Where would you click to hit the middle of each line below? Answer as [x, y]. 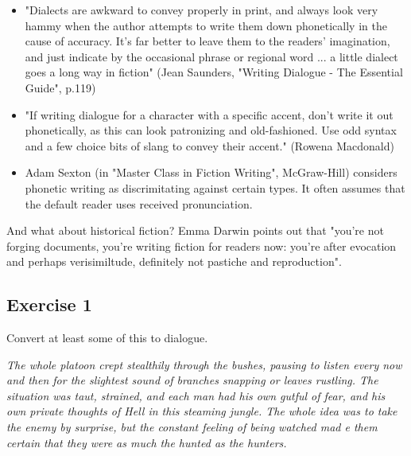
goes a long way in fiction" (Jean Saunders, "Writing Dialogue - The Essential [214, 72]
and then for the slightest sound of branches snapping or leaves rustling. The [192, 380]
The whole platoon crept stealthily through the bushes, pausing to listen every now [204, 364]
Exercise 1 [49, 304]
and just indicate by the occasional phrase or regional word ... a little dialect [211, 56]
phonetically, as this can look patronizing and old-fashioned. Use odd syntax [211, 130]
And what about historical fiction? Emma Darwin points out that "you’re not [195, 230]
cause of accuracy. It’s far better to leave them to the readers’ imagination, [207, 41]
